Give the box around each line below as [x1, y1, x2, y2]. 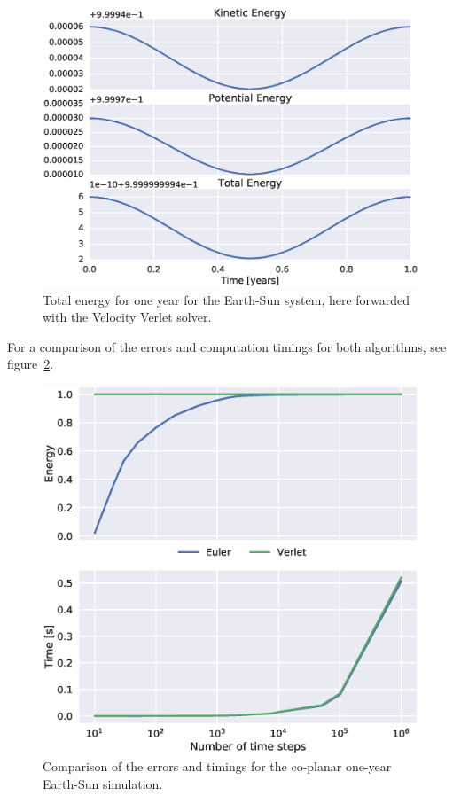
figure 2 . [7, 355, 54, 373]
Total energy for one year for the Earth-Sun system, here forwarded [43, 290, 410, 308]
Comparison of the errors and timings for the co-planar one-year [43, 757, 392, 776]
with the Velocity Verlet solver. [43, 308, 212, 326]
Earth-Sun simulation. [43, 774, 163, 792]
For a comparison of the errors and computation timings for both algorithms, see [7, 337, 447, 355]
